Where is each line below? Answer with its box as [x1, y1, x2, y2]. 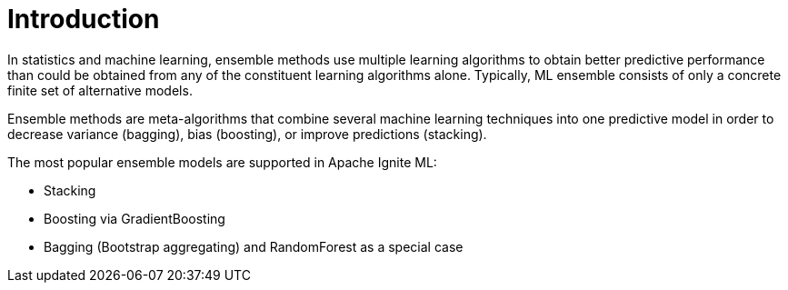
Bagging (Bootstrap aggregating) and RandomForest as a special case [44, 238, 464, 255]
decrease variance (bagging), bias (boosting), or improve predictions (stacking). [7, 125, 487, 142]
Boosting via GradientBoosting [44, 210, 225, 226]
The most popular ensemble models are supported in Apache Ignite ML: [7, 154, 437, 170]
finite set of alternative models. [7, 82, 193, 98]
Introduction [7, 4, 160, 35]
